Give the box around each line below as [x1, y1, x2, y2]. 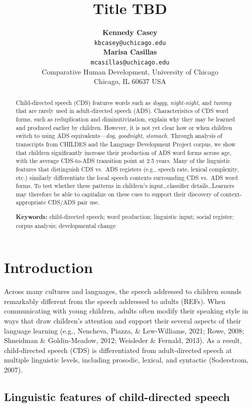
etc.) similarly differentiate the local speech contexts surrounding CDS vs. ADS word [15, 173, 238, 181]
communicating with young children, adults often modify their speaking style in [4, 305, 248, 316]
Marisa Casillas [103, 46, 157, 57]
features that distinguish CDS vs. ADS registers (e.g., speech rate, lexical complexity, [15, 164, 239, 173]
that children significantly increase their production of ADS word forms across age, [15, 148, 231, 156]
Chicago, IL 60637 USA [93, 76, 166, 86]
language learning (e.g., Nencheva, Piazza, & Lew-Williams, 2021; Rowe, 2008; [4, 325, 244, 335]
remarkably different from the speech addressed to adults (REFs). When [4, 295, 225, 306]
